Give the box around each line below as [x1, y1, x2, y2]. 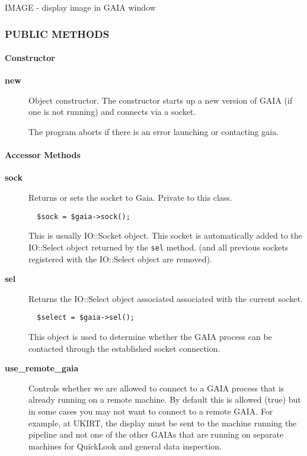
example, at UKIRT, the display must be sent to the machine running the [28, 416, 297, 429]
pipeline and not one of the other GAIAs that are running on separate [28, 428, 284, 441]
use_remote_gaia [5, 362, 79, 374]
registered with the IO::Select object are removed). [28, 252, 212, 265]
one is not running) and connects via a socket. [28, 105, 196, 118]
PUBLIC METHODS [5, 26, 110, 41]
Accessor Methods [5, 149, 81, 161]
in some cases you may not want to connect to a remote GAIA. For [28, 404, 273, 417]
